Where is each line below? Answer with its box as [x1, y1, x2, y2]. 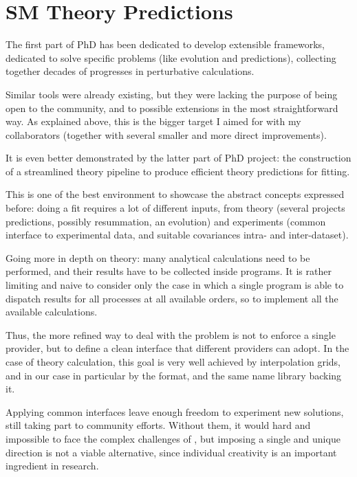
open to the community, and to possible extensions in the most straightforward [6, 100, 338, 115]
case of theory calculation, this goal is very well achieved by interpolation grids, [6, 355, 340, 368]
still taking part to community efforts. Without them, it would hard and [6, 418, 311, 432]
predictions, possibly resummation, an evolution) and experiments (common [6, 214, 326, 228]
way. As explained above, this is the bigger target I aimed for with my [6, 114, 301, 129]
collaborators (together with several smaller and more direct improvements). [6, 127, 327, 142]
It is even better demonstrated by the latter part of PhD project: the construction [6, 151, 351, 165]
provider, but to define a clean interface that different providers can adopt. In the [6, 341, 349, 355]
